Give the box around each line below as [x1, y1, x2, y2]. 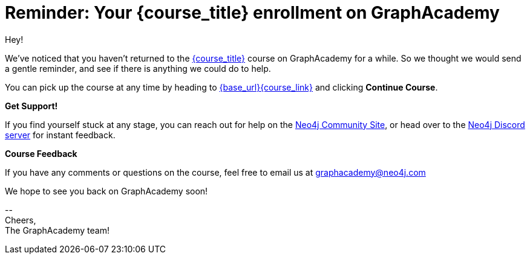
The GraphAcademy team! [5, 225, 110, 235]
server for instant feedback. [5, 129, 116, 140]
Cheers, [5, 214, 36, 225]
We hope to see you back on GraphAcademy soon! [5, 185, 208, 196]
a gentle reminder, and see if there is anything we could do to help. [5, 63, 271, 74]
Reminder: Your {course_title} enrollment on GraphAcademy [5, 2, 500, 23]
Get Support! [5, 100, 58, 111]
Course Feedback [5, 148, 77, 159]
